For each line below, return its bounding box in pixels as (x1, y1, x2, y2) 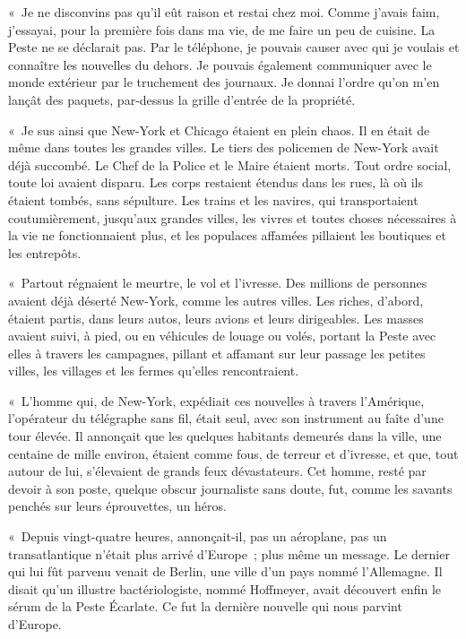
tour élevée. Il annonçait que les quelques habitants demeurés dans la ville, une (8, 427, 442, 445)
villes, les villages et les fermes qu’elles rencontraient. (8, 361, 299, 380)
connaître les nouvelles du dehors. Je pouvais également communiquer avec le (8, 55, 432, 73)
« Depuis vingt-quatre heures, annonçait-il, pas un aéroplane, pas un (8, 527, 387, 546)
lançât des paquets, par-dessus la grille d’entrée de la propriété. (8, 90, 356, 108)
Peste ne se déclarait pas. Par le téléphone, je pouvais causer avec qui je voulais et (8, 38, 460, 56)
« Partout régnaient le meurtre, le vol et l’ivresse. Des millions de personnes (8, 273, 427, 292)
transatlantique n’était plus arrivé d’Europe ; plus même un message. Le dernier (8, 544, 450, 563)
